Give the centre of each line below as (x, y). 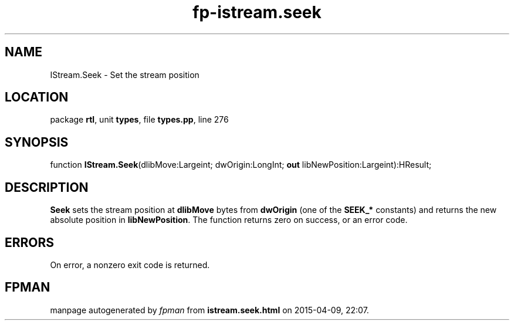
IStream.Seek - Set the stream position (125, 75)
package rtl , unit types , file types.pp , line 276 (139, 120)
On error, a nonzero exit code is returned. (130, 265)
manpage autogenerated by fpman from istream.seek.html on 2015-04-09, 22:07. (209, 310)
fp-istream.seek (257, 12)
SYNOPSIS (37, 142)
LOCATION (37, 97)
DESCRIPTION (47, 187)
